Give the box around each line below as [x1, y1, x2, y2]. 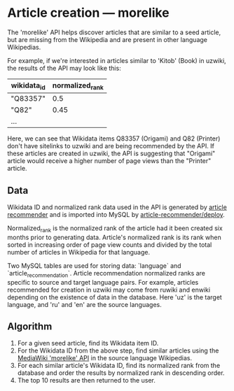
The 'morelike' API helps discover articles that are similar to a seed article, [7, 28, 221, 36]
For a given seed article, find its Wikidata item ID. [17, 339, 159, 348]
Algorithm [7, 320, 53, 332]
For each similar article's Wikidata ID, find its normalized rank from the [17, 362, 221, 370]
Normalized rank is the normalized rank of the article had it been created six [7, 224, 223, 234]
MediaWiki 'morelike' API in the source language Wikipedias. [17, 354, 193, 362]
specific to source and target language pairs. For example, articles [7, 278, 199, 286]
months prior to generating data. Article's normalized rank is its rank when [7, 233, 222, 241]
